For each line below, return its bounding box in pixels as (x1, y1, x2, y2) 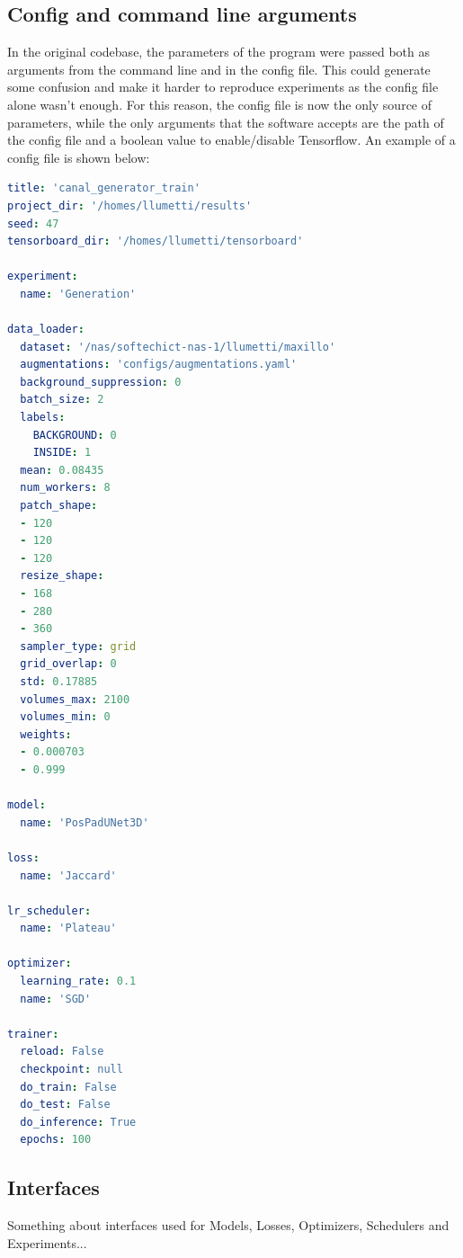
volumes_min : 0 (20, 710, 111, 724)
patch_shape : (20, 499, 98, 513)
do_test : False (20, 1098, 111, 1111)
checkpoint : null (20, 1063, 123, 1076)
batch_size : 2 (20, 393, 104, 406)
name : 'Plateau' (20, 922, 117, 935)
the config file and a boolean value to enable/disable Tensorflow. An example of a (7, 130, 456, 149)
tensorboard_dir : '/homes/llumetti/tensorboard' (7, 235, 304, 248)
